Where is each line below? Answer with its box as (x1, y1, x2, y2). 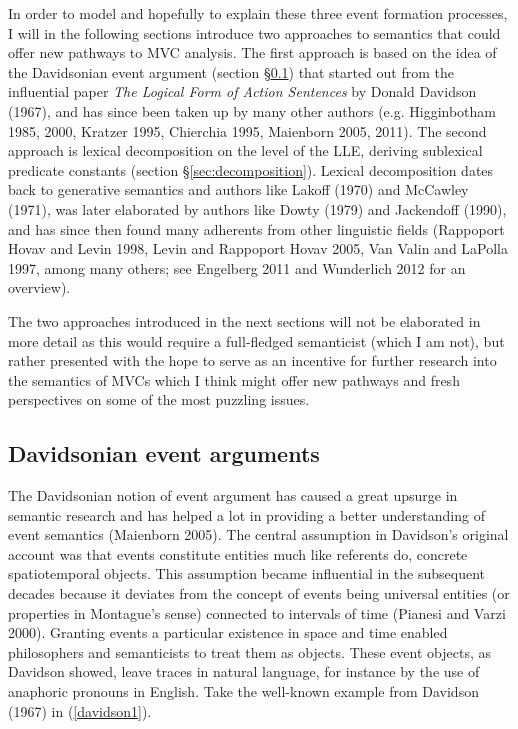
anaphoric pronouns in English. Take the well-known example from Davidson (8, 681, 479, 702)
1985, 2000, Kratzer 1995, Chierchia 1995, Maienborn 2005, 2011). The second (8, 120, 487, 141)
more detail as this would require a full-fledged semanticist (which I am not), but (8, 330, 505, 351)
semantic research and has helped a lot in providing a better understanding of (8, 504, 485, 525)
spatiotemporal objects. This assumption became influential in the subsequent (8, 563, 485, 584)
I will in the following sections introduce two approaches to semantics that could (8, 22, 501, 43)
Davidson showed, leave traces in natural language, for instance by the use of (8, 661, 480, 682)
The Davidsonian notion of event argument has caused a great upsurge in (8, 485, 458, 506)
